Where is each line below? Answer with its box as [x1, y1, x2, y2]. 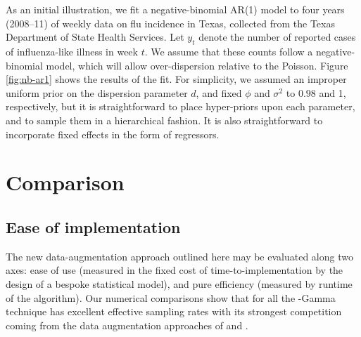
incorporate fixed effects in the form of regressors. [6, 126, 220, 141]
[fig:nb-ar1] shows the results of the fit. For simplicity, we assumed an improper [6, 72, 347, 86]
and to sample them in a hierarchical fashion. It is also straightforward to [6, 112, 323, 127]
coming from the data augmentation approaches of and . [6, 317, 248, 332]
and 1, [319, 85, 346, 100]
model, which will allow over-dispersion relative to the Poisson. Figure [46, 58, 348, 72]
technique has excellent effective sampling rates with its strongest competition [6, 304, 342, 319]
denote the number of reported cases [198, 29, 356, 44]
